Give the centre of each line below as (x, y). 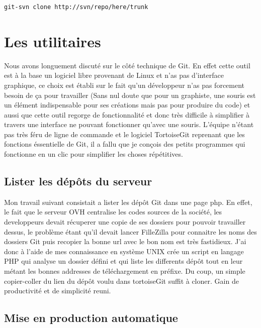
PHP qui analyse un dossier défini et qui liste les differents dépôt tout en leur (123, 261)
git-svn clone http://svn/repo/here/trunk (76, 7)
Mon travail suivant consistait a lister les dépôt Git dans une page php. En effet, (128, 202)
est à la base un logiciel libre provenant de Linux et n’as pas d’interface (114, 75)
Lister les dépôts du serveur (78, 181)
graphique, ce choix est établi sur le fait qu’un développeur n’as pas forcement (124, 85)
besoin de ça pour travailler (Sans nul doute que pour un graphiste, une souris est (130, 95)
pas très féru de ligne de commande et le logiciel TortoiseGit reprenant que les (124, 134)
